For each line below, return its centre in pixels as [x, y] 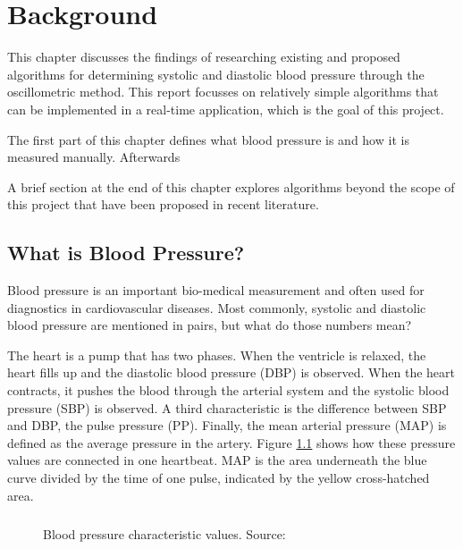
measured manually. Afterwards [94, 157]
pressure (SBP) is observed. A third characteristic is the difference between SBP [227, 407]
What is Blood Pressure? [126, 253]
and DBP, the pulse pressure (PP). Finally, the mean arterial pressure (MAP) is [227, 425]
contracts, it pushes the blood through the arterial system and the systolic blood [228, 390]
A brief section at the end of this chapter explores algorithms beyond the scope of [231, 186]
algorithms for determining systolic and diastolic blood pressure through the [216, 74]
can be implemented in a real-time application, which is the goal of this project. [226, 109]
